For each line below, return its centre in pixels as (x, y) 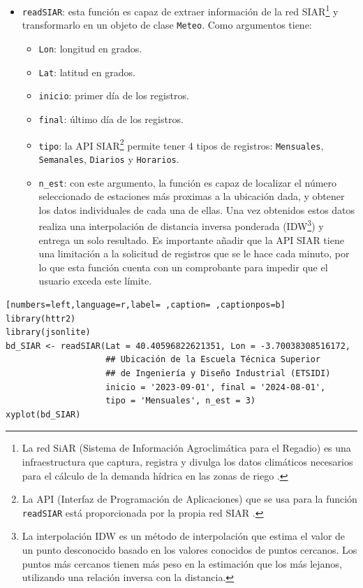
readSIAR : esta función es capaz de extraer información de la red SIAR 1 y (180, 10)
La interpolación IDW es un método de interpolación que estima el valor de (184, 536)
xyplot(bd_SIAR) (43, 414)
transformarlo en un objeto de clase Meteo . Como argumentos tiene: (167, 25)
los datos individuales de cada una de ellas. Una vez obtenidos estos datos (197, 209)
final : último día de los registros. (111, 119)
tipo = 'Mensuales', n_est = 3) (180, 401)
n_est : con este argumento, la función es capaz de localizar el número (188, 182)
